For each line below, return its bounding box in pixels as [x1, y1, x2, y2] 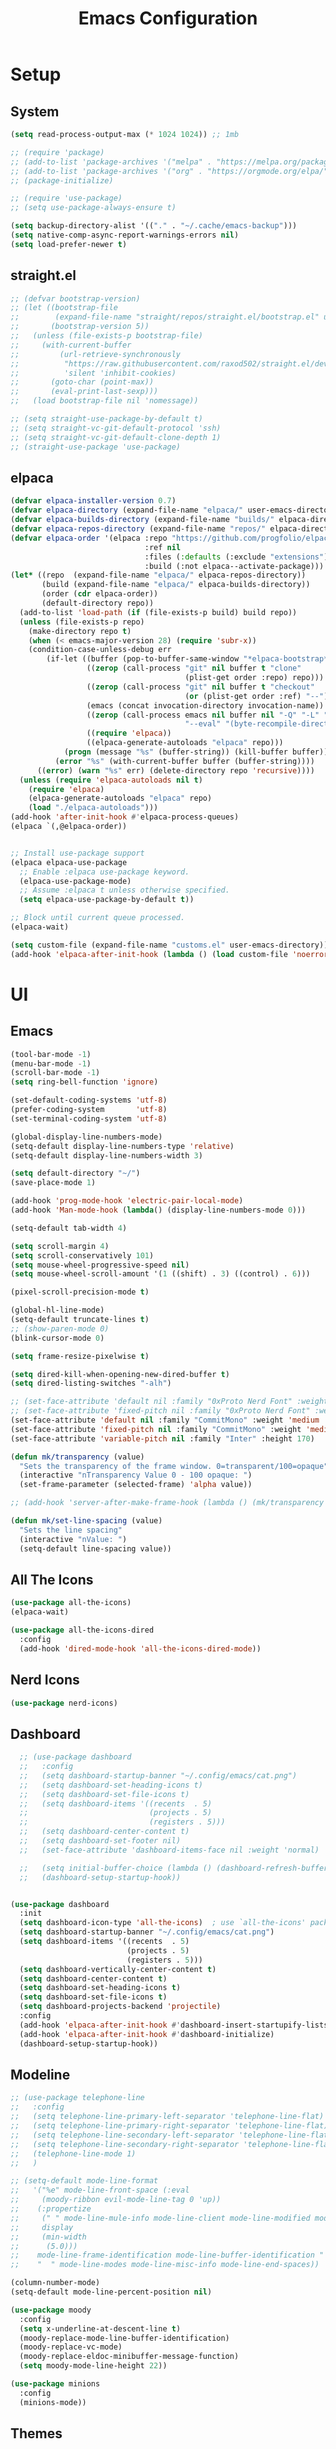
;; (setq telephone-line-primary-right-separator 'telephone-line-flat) [10, 2121, 329, 2131]
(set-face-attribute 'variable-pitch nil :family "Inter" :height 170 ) [10, 1433, 315, 1444]
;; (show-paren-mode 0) [10, 1323, 110, 1334]
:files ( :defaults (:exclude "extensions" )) [144, 552, 333, 562]
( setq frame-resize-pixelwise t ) [10, 1351, 150, 1361]
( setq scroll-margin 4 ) [10, 1241, 110, 1251]
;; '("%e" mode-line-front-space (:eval [10, 2185, 190, 2196]
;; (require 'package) [10, 147, 105, 157]
